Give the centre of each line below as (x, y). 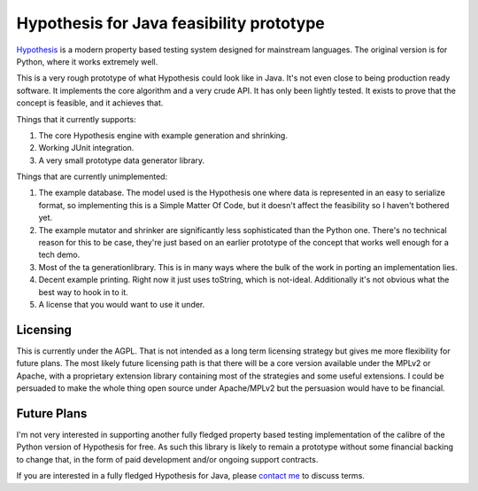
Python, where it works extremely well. (87, 61)
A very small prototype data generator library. (122, 160)
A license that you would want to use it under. (122, 304)
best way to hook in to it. (83, 292)
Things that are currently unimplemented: (92, 176)
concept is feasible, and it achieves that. (90, 103)
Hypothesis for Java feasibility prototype (170, 23)
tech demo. (59, 255)
